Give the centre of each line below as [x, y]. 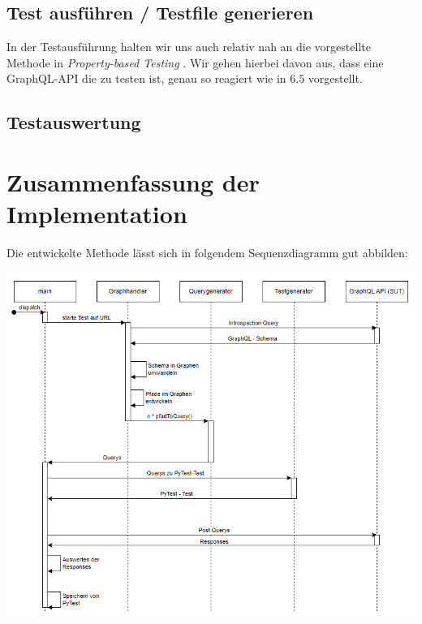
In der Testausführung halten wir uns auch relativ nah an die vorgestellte [189, 47]
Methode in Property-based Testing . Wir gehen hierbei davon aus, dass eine [195, 62]
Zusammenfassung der [133, 181]
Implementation [97, 214]
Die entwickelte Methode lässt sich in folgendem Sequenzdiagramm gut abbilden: [207, 253]
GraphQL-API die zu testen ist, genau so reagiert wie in [146, 78]
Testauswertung [74, 122]
